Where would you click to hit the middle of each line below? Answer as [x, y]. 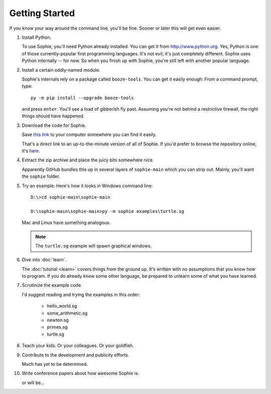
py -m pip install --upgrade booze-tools [82, 98]
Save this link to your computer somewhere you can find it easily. [89, 135]
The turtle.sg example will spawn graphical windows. [94, 246]
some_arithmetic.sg [67, 313]
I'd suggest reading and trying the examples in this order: [81, 294]
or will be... [33, 382]
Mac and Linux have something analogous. [66, 223]
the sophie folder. [41, 177]
